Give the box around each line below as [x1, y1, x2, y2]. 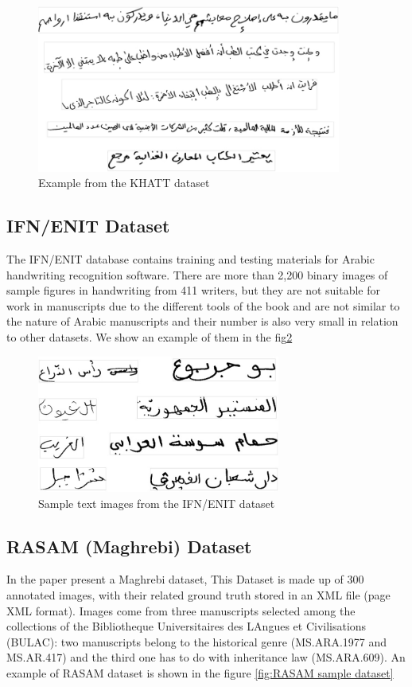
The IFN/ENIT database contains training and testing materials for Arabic [6, 251, 375, 267]
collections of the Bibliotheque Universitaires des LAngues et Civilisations [6, 618, 367, 634]
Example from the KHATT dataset [38, 174, 210, 191]
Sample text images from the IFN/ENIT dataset [38, 494, 275, 511]
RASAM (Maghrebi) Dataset [6, 533, 252, 558]
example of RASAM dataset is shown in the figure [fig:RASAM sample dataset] [6, 664, 394, 681]
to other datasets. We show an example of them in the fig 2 [6, 329, 293, 345]
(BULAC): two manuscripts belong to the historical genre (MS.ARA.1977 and [6, 633, 387, 650]
